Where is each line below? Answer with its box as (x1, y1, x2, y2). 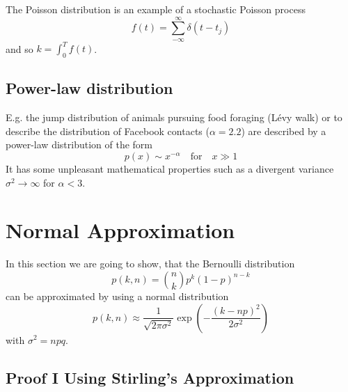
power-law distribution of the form (6, 137, 152, 152)
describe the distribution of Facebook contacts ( (6, 123, 209, 138)
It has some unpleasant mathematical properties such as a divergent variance (6, 162, 334, 176)
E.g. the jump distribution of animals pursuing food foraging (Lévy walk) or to (6, 110, 342, 125)
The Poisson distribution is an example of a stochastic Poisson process (6, 2, 306, 16)
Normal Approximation (6, 216, 235, 244)
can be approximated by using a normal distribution (6, 288, 229, 303)
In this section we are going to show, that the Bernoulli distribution (6, 256, 295, 271)
